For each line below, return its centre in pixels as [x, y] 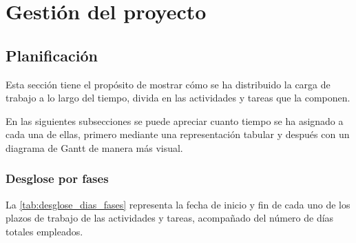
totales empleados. [44, 231]
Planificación [52, 55]
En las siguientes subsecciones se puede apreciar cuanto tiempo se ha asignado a [175, 120]
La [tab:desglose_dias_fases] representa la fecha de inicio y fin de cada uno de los [178, 204]
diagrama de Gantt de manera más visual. [94, 147]
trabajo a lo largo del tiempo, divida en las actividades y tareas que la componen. [178, 98]
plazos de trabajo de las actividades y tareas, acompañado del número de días [170, 218]
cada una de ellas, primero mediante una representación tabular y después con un [178, 134]
